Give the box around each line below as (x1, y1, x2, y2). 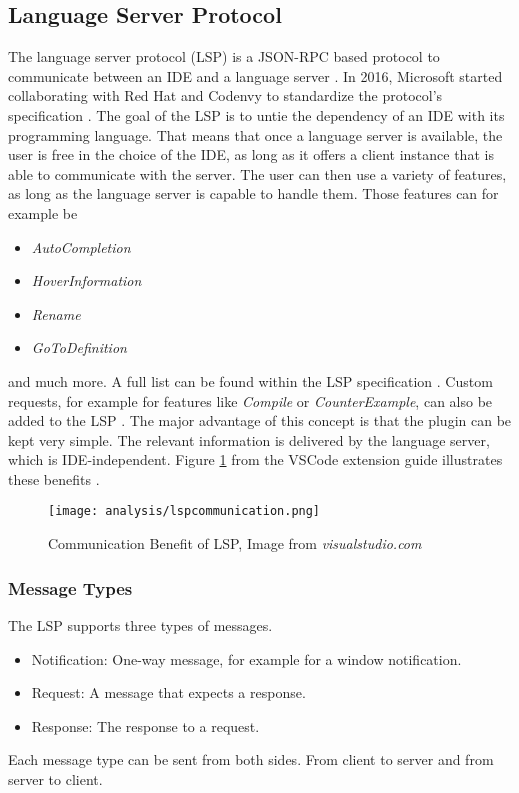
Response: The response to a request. (31, 715, 260, 736)
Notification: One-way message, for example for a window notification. (31, 648, 462, 669)
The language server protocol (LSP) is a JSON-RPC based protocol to (8, 46, 440, 67)
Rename (31, 303, 81, 324)
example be (8, 202, 78, 223)
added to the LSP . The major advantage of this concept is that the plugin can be (8, 410, 512, 431)
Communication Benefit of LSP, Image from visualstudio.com (48, 533, 422, 554)
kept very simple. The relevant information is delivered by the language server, (8, 429, 490, 450)
